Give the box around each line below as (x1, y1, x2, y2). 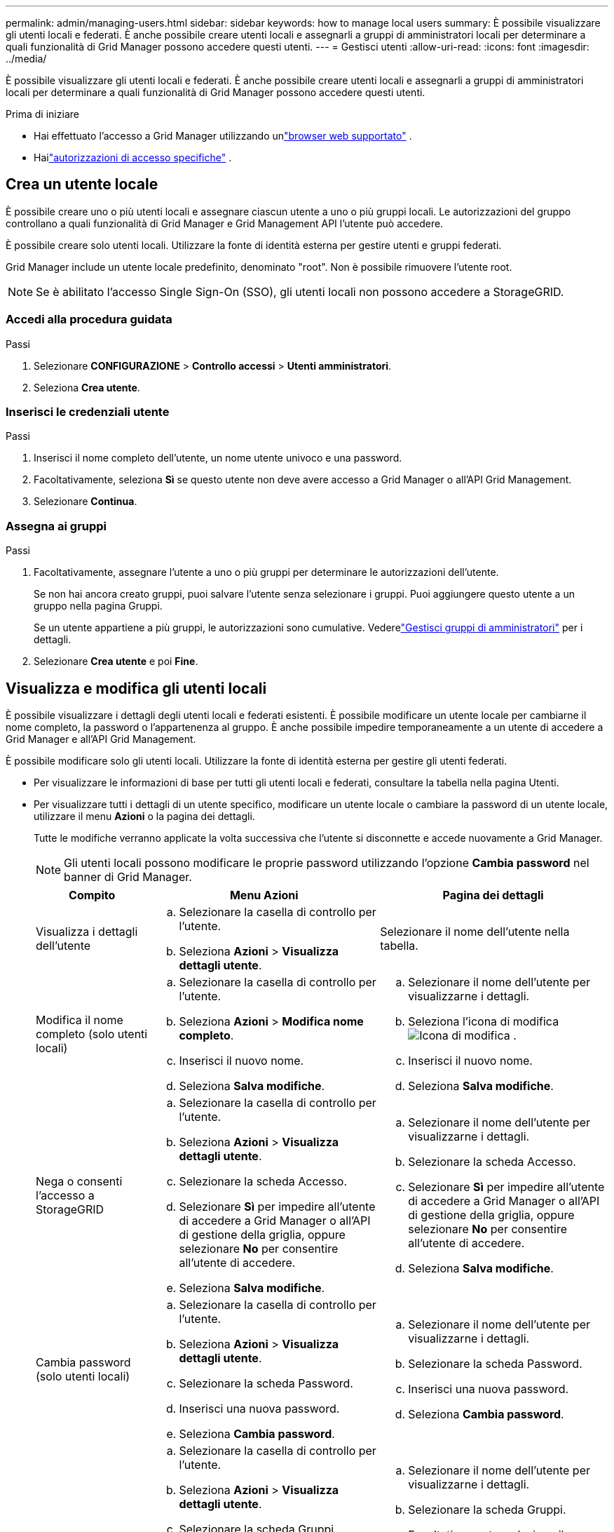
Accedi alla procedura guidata (6, 312, 172, 327)
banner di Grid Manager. (64, 869, 192, 884)
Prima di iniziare (6, 108, 79, 120)
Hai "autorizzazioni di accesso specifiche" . (34, 152, 232, 163)
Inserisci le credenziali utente (6, 404, 170, 419)
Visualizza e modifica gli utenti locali (6, 679, 267, 697)
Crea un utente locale (6, 175, 158, 194)
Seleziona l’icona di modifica (408, 1014, 559, 1028)
